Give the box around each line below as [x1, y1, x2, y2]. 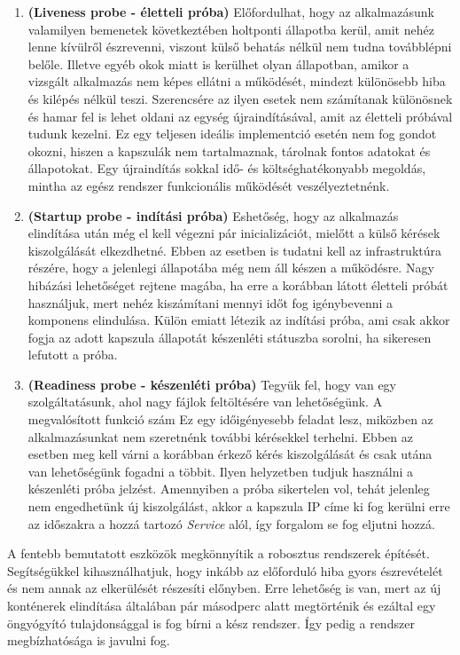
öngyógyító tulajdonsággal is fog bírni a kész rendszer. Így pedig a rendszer [7, 613, 415, 632]
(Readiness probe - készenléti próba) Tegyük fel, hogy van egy [27, 375, 396, 393]
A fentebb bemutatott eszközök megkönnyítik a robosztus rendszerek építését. [7, 544, 430, 563]
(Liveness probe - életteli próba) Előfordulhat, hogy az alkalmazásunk [27, 3, 434, 20]
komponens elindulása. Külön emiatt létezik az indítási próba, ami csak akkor [27, 311, 450, 329]
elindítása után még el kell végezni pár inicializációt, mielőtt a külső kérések [27, 224, 441, 242]
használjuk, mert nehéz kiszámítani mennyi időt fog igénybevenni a [27, 293, 394, 312]
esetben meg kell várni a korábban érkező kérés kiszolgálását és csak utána [27, 445, 433, 463]
